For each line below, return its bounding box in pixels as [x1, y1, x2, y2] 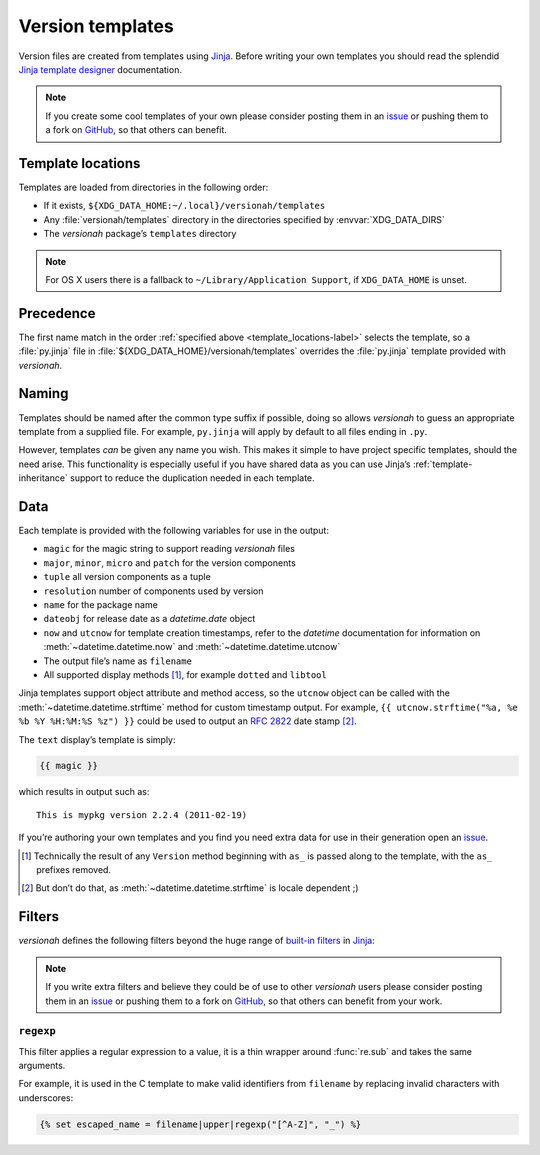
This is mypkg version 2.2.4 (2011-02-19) [36, 809, 248, 820]
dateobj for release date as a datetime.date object [43, 613, 256, 625]
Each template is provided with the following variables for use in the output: [18, 525, 330, 537]
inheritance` [18, 472, 69, 484]
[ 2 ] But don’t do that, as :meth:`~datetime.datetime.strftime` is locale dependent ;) [21, 882, 359, 894]
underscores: [18, 1091, 74, 1104]
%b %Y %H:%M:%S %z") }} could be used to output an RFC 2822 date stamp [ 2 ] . [18, 715, 357, 727]
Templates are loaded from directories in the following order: [18, 181, 269, 194]
